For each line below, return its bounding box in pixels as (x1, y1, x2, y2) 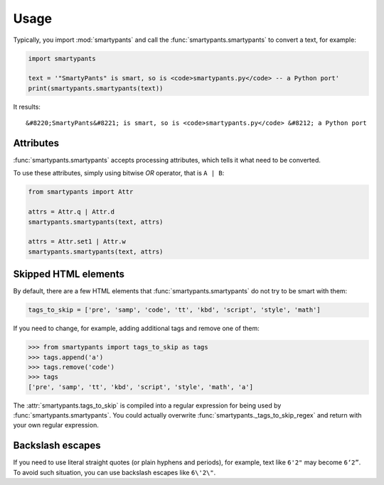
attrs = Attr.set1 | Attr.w (28, 238, 126, 246)
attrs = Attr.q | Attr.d (28, 208, 115, 216)
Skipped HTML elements (13, 268, 124, 280)
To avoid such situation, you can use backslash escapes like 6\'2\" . (13, 468, 216, 476)
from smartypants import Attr (28, 188, 134, 196)
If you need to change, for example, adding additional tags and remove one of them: (13, 324, 260, 333)
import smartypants (28, 54, 96, 62)
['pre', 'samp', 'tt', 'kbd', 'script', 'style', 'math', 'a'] (28, 383, 254, 391)
